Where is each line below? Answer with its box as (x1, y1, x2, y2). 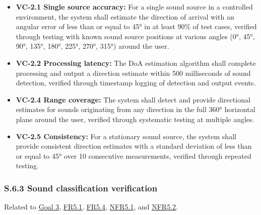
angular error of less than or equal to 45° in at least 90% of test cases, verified (16, 21, 257, 32)
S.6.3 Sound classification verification (4, 181, 158, 194)
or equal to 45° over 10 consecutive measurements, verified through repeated (16, 150, 251, 161)
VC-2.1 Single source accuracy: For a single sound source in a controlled (16, 2, 253, 12)
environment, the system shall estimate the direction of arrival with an (16, 11, 234, 22)
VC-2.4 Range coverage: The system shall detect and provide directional (16, 94, 250, 104)
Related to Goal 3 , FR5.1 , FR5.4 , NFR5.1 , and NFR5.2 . (4, 201, 178, 212)
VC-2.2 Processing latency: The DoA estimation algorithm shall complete (16, 57, 256, 68)
